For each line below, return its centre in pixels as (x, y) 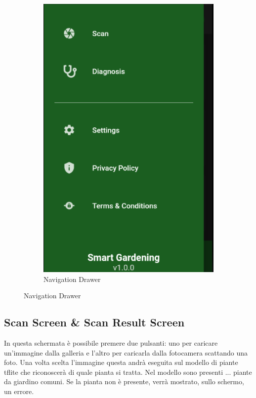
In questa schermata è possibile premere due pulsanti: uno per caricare (111, 342)
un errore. (19, 391)
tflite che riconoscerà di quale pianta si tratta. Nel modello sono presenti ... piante (128, 372)
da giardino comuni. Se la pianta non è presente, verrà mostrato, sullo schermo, (124, 381)
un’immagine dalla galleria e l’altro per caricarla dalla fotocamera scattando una (126, 352)
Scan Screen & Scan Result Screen (94, 322)
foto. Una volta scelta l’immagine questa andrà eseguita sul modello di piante (121, 362)
